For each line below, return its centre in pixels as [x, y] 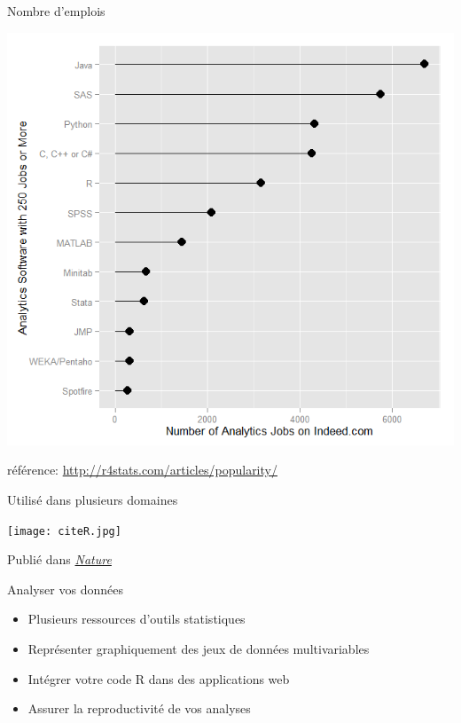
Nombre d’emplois [56, 11]
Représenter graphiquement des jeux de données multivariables [199, 649]
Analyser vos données [65, 589]
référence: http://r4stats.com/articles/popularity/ [142, 470]
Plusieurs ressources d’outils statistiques [137, 619]
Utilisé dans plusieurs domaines [93, 499]
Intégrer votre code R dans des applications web [159, 678]
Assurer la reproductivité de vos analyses [139, 708]
